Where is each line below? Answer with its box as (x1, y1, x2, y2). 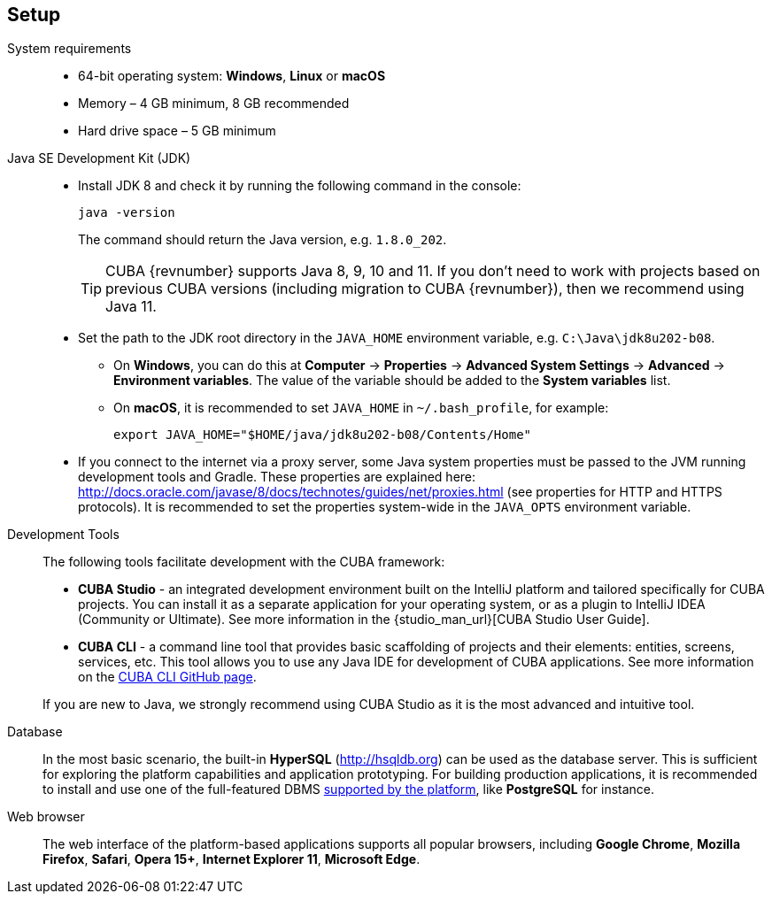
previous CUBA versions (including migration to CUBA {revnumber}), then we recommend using (105, 280, 745, 298)
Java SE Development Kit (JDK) (7, 150, 191, 166)
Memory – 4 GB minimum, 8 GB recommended (78, 96, 350, 112)
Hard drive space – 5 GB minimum (78, 123, 276, 139)
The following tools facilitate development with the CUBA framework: (42, 554, 445, 570)
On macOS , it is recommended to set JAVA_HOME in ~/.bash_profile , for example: (113, 400, 609, 416)
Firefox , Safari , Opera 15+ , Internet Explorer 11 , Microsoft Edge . (42, 851, 421, 867)
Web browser (7, 809, 85, 825)
